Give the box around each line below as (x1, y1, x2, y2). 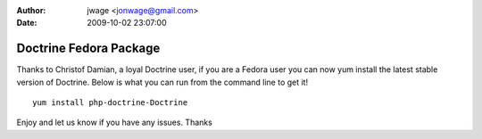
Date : (16, 18, 37, 29)
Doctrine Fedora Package (16, 41, 161, 56)
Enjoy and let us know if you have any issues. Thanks (16, 117, 213, 128)
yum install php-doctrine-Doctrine (32, 98, 188, 108)
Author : (16, 5, 46, 15)
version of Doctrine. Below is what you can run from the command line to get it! (16, 77, 308, 87)
